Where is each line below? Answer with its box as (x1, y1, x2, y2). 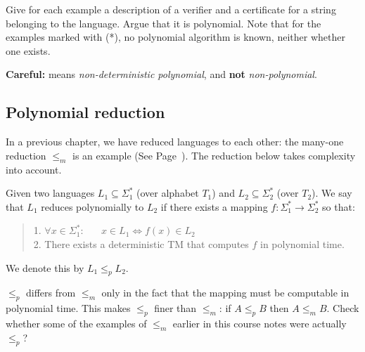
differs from (26, 285, 76, 300)
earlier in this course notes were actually (172, 315, 347, 330)
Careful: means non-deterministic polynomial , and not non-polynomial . (6, 67, 317, 82)
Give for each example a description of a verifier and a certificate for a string (6, 2, 336, 16)
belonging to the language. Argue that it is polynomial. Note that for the (6, 15, 321, 30)
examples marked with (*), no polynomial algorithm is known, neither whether (6, 30, 345, 44)
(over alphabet (136, 185, 199, 200)
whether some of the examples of (6, 315, 147, 330)
